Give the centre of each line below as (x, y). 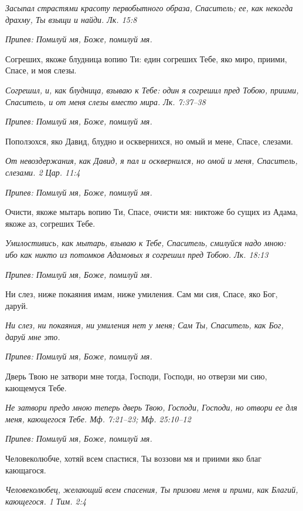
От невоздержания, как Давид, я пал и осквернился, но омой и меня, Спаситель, (151, 161)
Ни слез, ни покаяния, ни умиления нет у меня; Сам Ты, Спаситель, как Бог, (144, 325)
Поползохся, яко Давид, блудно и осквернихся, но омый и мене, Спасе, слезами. (149, 141)
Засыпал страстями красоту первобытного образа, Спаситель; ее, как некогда (149, 8)
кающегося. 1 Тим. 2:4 (46, 501)
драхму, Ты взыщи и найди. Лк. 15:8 (71, 19)
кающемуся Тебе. (36, 387)
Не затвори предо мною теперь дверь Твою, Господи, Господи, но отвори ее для (151, 407)
